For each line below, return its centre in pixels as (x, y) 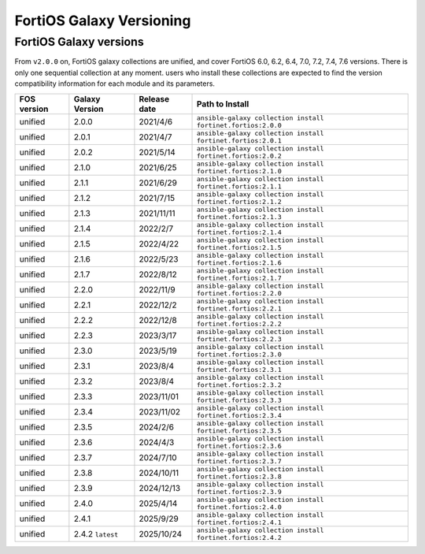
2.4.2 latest (96, 534)
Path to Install (223, 104)
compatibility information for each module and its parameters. (115, 84)
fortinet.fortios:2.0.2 (240, 156)
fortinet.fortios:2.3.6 (240, 446)
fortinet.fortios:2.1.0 (240, 171)
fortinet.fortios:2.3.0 (240, 354)
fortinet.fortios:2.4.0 (240, 507)
